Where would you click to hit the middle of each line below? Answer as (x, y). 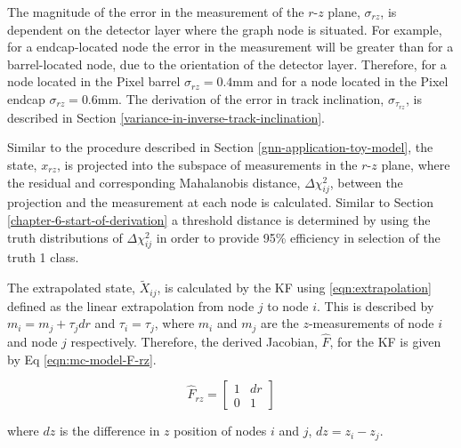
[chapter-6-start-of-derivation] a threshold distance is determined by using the (219, 220)
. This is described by (376, 305)
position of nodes (220, 431)
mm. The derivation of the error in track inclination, (241, 98)
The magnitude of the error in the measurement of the (156, 12)
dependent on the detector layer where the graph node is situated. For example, (225, 29)
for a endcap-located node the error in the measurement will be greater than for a (230, 47)
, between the (366, 182)
